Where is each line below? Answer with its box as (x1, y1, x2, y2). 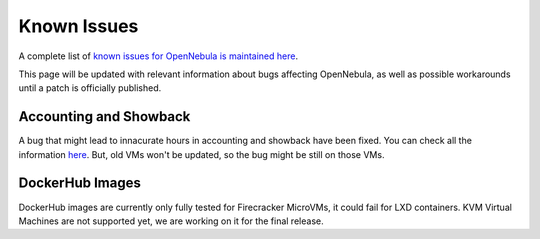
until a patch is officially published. (18, 82, 162, 94)
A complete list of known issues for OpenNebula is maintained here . (18, 50, 299, 62)
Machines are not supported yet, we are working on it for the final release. (18, 215, 324, 227)
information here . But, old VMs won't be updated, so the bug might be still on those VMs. (18, 148, 385, 160)
